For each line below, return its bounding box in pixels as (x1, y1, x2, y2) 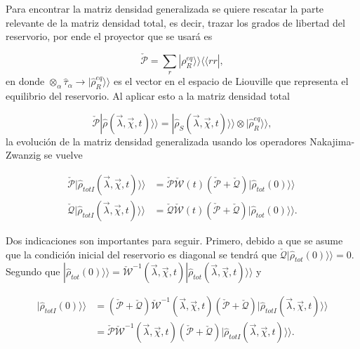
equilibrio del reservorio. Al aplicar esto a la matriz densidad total (6, 88, 290, 103)
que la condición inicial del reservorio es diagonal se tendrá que (6, 246, 277, 261)
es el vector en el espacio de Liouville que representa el (113, 74, 349, 88)
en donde (6, 74, 45, 88)
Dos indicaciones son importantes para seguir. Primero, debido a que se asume (6, 233, 343, 248)
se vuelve (44, 147, 83, 162)
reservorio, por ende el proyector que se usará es (6, 29, 213, 44)
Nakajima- (309, 133, 355, 148)
